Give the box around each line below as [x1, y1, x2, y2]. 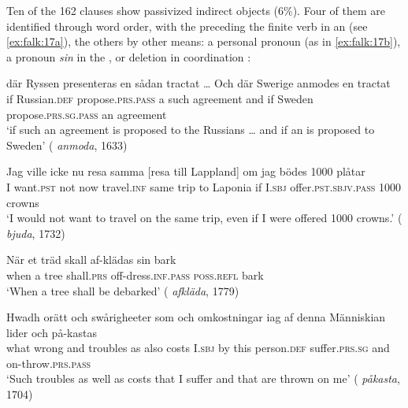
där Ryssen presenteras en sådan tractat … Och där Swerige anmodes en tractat [6, 75, 391, 91]
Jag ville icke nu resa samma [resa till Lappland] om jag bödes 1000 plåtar [6, 163, 365, 180]
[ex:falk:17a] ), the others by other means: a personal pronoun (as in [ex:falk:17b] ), [6, 33, 401, 50]
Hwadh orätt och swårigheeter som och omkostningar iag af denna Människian [6, 309, 386, 325]
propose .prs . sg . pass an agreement [6, 106, 167, 122]
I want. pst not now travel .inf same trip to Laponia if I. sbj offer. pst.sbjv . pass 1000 [6, 178, 401, 195]
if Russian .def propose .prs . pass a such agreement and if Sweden [6, 90, 313, 106]
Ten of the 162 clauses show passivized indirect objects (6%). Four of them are [6, 2, 386, 18]
